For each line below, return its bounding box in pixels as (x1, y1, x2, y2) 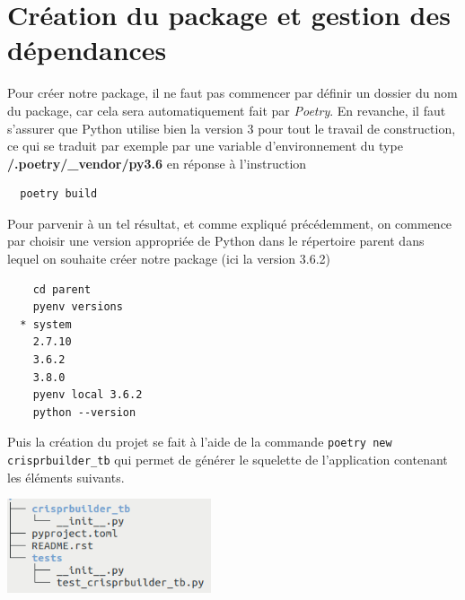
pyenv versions (32, 300, 123, 314)
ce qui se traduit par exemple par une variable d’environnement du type (7, 136, 403, 155)
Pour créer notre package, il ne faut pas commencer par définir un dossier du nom (7, 83, 458, 102)
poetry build (20, 187, 98, 201)
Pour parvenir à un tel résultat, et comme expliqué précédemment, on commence (7, 213, 452, 232)
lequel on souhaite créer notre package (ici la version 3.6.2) (7, 249, 331, 268)
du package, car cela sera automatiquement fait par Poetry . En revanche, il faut (7, 100, 446, 119)
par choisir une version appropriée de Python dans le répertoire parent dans (7, 231, 425, 250)
